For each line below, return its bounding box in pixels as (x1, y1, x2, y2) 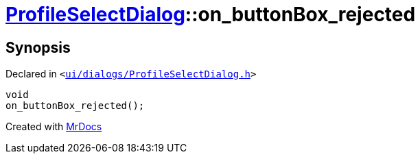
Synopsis (5, 38, 71, 56)
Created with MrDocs (5, 121, 102, 133)
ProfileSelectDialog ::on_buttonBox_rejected (5, 3, 416, 26)
